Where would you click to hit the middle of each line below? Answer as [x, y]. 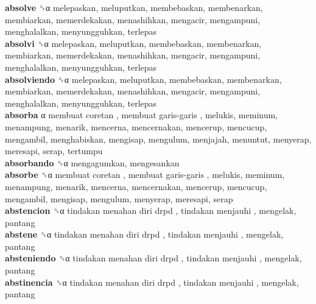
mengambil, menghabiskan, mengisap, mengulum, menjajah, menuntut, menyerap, [158, 139]
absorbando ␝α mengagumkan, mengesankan [92, 162]
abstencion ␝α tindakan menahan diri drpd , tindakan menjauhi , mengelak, [151, 210]
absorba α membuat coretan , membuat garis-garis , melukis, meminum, [142, 115]
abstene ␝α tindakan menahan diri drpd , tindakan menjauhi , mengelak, [144, 234]
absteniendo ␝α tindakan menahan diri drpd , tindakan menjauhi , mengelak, [153, 258]
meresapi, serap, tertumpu [54, 151]
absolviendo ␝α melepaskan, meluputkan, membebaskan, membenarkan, [143, 79]
